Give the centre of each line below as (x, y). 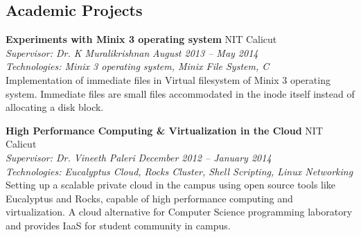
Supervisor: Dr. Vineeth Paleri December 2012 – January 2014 (139, 157)
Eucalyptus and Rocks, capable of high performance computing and (149, 198)
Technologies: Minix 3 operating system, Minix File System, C (138, 66)
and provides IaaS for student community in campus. (118, 225)
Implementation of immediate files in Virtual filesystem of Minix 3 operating (168, 79)
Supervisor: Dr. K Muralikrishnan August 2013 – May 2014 (132, 52)
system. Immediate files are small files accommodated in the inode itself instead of (180, 93)
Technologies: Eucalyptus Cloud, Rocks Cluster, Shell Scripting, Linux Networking (179, 171)
